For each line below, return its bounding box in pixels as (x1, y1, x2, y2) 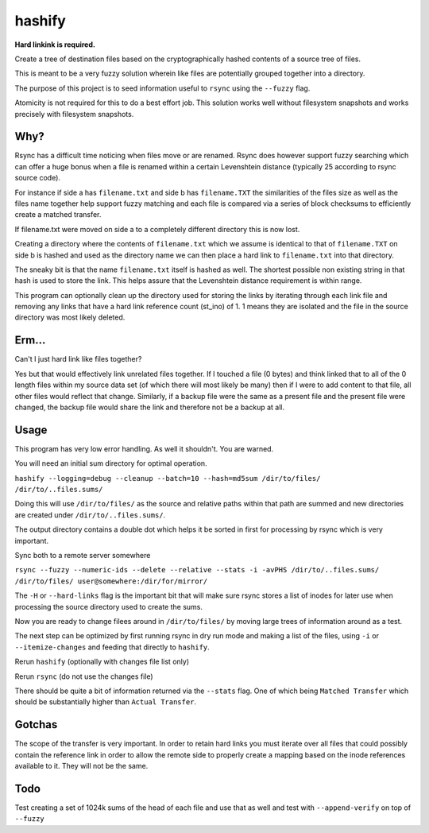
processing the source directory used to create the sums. (14, 602, 203, 611)
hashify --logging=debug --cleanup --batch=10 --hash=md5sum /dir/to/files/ (14, 474, 321, 482)
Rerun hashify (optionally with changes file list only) (14, 657, 190, 667)
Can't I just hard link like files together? (14, 355, 142, 364)
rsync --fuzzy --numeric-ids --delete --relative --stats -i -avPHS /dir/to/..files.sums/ (14, 565, 380, 575)
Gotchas (14, 718, 58, 731)
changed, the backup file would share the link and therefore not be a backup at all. (14, 402, 285, 412)
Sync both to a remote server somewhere (14, 550, 151, 560)
